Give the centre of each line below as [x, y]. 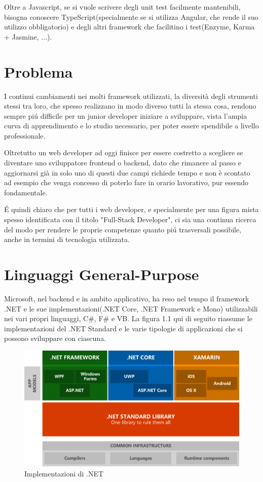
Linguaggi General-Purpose [102, 274]
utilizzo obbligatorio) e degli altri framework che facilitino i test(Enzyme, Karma [129, 27]
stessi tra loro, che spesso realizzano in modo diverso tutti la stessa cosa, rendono [130, 106]
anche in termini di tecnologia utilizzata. [67, 239]
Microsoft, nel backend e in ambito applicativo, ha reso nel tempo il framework [127, 298]
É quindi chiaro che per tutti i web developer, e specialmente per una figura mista [131, 209]
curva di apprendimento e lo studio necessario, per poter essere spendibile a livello [131, 126]
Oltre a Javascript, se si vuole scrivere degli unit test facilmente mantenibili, [122, 7]
